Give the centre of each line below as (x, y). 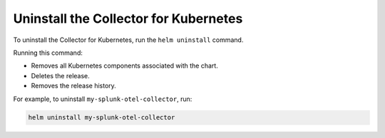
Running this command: (48, 53)
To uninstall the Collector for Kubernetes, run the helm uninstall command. (128, 40)
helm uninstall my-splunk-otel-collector (102, 118)
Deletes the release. (61, 75)
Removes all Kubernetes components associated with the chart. (125, 66)
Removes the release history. (74, 86)
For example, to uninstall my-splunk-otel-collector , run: (103, 99)
